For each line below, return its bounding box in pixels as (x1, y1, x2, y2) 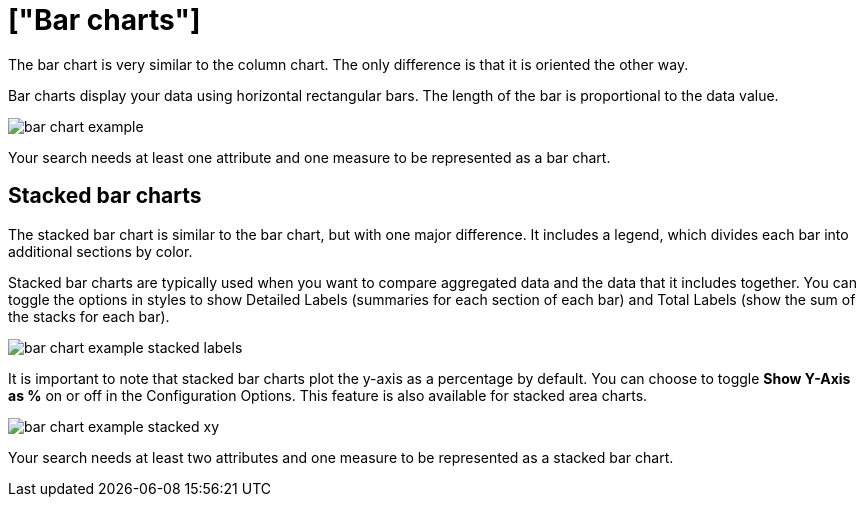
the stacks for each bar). (8, 307, 170, 325)
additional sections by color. (8, 242, 193, 260)
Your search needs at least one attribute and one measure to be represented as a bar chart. (8, 148, 611, 166)
